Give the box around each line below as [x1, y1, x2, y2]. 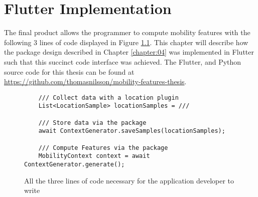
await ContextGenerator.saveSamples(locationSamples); [38, 127, 225, 135]
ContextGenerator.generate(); [24, 160, 125, 168]
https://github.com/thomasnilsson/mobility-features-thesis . [4, 76, 187, 87]
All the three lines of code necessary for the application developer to [24, 175, 234, 185]
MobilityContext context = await [38, 152, 150, 160]
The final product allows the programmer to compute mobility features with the [4, 27, 250, 38]
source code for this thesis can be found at [4, 66, 135, 77]
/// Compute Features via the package [38, 144, 168, 151]
